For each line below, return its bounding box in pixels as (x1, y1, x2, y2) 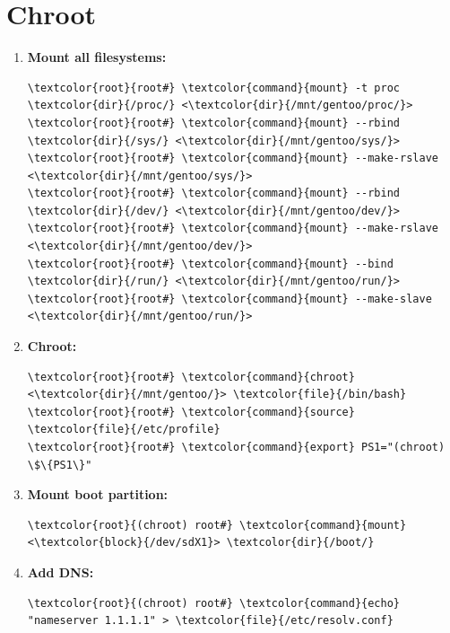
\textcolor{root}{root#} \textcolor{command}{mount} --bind (27, 257, 394, 270)
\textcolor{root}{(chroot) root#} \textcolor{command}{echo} (27, 596, 401, 610)
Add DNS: (27, 562, 94, 581)
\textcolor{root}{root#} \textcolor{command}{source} (27, 405, 355, 418)
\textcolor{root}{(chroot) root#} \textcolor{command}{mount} (27, 518, 407, 532)
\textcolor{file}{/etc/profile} (27, 423, 221, 436)
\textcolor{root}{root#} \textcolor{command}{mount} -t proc (27, 81, 401, 94)
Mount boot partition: (27, 485, 169, 504)
